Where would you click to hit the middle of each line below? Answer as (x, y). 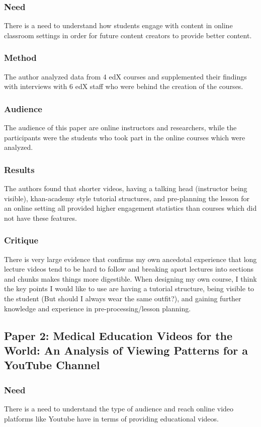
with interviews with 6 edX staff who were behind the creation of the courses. (124, 86)
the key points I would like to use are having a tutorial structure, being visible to (129, 288)
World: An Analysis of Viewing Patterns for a (126, 350)
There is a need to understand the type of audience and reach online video (119, 408)
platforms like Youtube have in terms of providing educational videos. (111, 418)
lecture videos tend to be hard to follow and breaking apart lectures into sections (129, 269)
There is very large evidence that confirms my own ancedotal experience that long (130, 259)
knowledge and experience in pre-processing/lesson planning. (98, 308)
